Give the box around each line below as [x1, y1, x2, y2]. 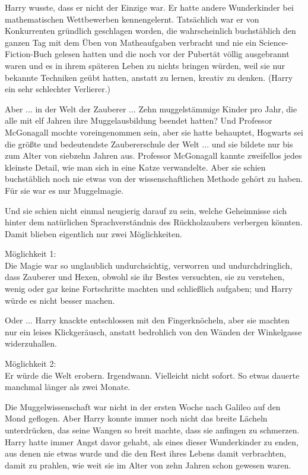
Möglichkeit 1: [5, 247, 56, 260]
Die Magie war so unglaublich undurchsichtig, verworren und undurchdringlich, [5, 259, 293, 271]
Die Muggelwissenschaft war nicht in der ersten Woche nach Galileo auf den [5, 400, 281, 413]
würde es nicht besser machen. [5, 294, 115, 306]
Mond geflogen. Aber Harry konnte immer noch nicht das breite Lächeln [5, 412, 268, 424]
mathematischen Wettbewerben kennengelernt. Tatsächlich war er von [5, 12, 259, 25]
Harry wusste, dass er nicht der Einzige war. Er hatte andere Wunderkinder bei [5, 1, 294, 13]
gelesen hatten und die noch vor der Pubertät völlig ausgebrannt [54, 48, 290, 60]
